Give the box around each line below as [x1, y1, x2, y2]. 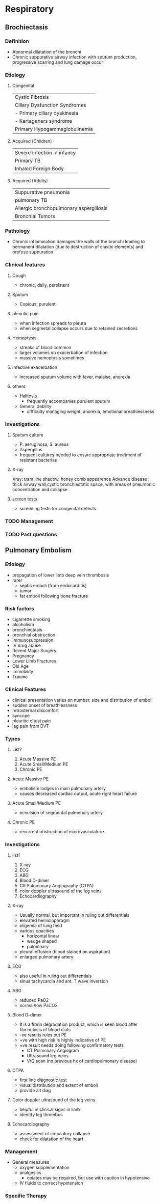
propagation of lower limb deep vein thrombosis [12, 572, 109, 578]
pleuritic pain [12, 310, 39, 316]
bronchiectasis [12, 627, 43, 632]
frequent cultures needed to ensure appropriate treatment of [19, 452, 142, 458]
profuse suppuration [12, 249, 54, 255]
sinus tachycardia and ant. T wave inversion [19, 978, 109, 984]
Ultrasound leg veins [26, 1052, 69, 1059]
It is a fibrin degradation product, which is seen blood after [19, 1021, 138, 1027]
